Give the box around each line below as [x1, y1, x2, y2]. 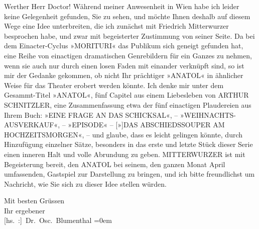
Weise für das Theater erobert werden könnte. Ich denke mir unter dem [4, 80, 224, 90]
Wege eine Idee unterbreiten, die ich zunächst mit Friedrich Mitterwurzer [4, 21, 229, 31]
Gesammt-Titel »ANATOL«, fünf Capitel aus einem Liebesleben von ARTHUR [4, 90, 249, 100]
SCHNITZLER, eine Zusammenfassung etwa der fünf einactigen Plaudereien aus [4, 99, 251, 110]
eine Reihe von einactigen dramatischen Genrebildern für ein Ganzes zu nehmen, [4, 50, 252, 60]
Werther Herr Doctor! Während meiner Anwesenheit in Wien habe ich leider [4, 1, 239, 11]
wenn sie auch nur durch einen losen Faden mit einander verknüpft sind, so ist [4, 60, 244, 70]
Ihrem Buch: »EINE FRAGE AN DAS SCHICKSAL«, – [4, 109, 178, 120]
